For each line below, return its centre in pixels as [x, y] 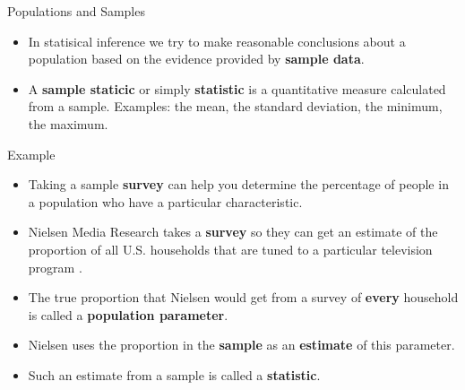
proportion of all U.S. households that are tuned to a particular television [230, 249]
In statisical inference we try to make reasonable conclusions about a [217, 41]
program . [55, 267]
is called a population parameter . [128, 314]
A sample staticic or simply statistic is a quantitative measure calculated [237, 88]
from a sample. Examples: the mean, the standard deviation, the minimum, [235, 106]
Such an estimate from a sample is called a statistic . [174, 374]
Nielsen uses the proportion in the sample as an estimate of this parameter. [241, 345]
